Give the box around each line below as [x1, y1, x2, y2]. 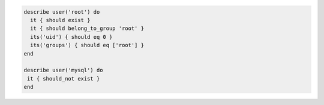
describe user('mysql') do [23, 67, 103, 74]
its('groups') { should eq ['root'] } [30, 42, 144, 49]
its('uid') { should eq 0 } [30, 33, 113, 40]
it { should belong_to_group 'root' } [30, 25, 144, 32]
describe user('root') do [23, 8, 100, 15]
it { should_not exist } [27, 75, 100, 82]
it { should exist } [30, 17, 91, 23]
